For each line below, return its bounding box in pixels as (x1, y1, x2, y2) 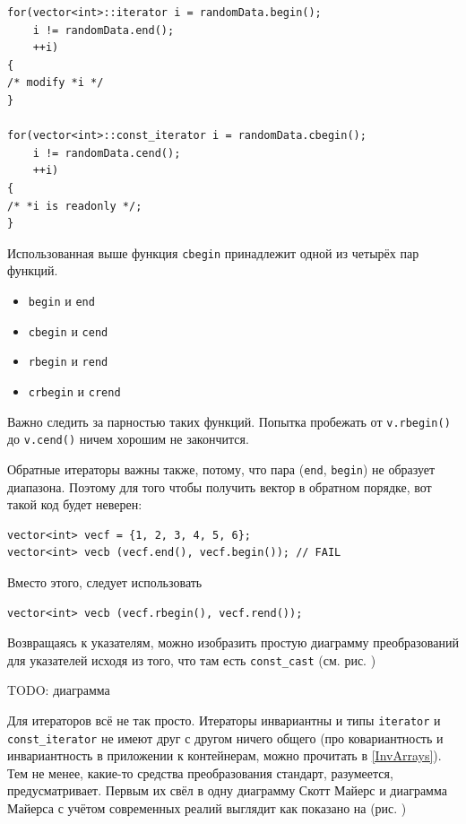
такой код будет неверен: (7, 495, 142, 514)
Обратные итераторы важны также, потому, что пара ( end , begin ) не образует (7, 459, 436, 478)
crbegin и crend (28, 381, 121, 400)
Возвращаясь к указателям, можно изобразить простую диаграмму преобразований (7, 633, 459, 652)
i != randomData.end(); (32, 23, 175, 37)
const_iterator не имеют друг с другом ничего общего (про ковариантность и (7, 728, 444, 747)
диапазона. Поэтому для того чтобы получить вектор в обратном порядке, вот (7, 477, 432, 496)
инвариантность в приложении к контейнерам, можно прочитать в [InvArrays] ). (7, 746, 442, 765)
